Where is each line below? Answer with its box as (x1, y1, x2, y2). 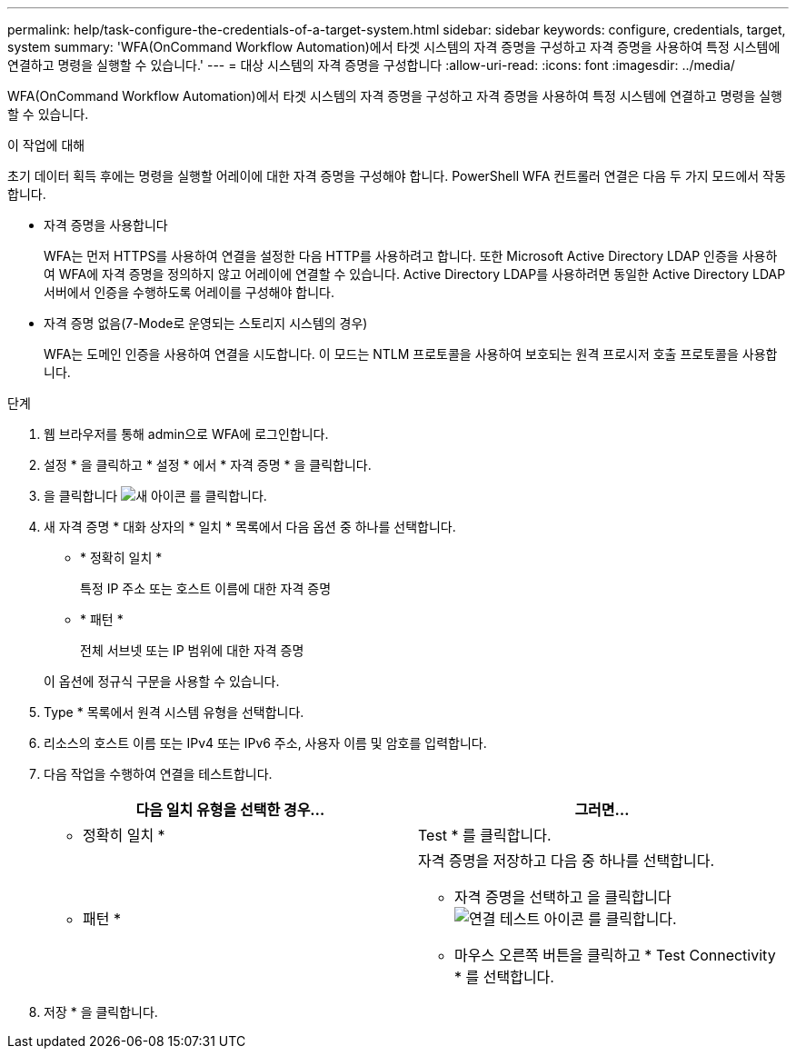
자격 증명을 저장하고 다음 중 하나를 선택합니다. (418, 852, 715, 870)
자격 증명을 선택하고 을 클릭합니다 (454, 888, 672, 906)
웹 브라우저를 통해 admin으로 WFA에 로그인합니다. (44, 426, 329, 442)
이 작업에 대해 (7, 137, 85, 153)
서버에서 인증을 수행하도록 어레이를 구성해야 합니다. (44, 284, 334, 300)
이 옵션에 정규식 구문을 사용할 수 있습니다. (44, 673, 280, 689)
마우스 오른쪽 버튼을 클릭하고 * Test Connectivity (454, 946, 776, 964)
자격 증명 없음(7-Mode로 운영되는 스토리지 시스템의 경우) (44, 315, 368, 331)
